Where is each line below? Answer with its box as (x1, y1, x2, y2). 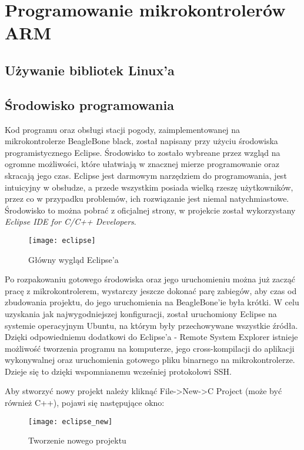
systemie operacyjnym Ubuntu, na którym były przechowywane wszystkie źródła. (5, 319, 298, 331)
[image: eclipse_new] (28, 417, 113, 426)
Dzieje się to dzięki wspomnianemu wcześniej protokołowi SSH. (5, 365, 232, 377)
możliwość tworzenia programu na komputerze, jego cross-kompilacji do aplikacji (5, 342, 295, 354)
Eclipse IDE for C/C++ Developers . (5, 215, 136, 228)
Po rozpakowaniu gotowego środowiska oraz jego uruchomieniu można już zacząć (5, 273, 295, 285)
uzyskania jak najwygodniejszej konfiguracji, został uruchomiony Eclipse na (5, 307, 277, 319)
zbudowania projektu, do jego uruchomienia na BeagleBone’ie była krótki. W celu (5, 296, 299, 308)
